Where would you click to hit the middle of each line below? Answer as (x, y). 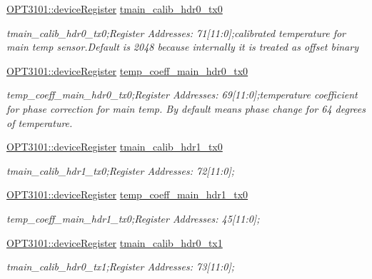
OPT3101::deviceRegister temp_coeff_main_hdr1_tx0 (127, 194)
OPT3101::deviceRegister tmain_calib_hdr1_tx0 (115, 147)
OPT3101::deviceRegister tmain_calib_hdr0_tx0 (115, 9)
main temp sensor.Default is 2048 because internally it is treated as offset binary (182, 47)
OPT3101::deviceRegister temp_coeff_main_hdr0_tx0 (127, 70)
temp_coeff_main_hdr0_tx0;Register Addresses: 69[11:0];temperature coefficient (182, 95)
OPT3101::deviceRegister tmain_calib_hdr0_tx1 (115, 242)
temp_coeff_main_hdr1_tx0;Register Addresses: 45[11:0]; (133, 218)
